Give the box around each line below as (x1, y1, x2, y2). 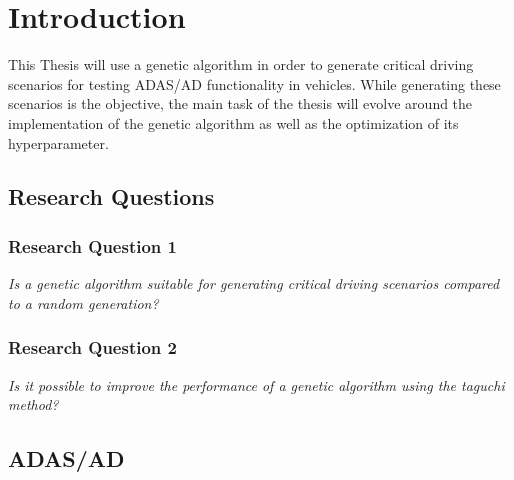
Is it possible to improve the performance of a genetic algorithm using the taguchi (8, 374, 505, 395)
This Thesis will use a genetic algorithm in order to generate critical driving (8, 54, 474, 75)
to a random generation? (8, 292, 159, 313)
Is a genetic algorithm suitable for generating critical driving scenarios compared (8, 273, 500, 294)
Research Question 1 (8, 233, 177, 258)
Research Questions (8, 181, 215, 212)
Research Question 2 (8, 335, 177, 360)
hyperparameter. (8, 132, 109, 153)
